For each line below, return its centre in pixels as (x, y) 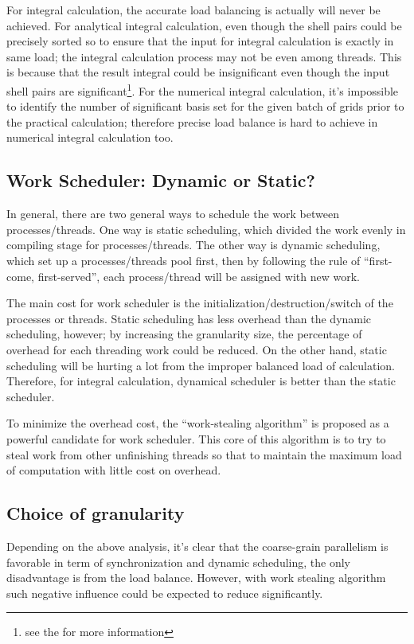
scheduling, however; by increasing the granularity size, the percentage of (184, 334)
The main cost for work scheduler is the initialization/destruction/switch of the (200, 303)
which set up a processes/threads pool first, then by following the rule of (184, 260)
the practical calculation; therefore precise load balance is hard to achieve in (192, 121)
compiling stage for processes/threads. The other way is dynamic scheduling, (193, 245)
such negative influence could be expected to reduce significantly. (165, 593)
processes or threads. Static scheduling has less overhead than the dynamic (189, 318)
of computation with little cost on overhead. (114, 470)
